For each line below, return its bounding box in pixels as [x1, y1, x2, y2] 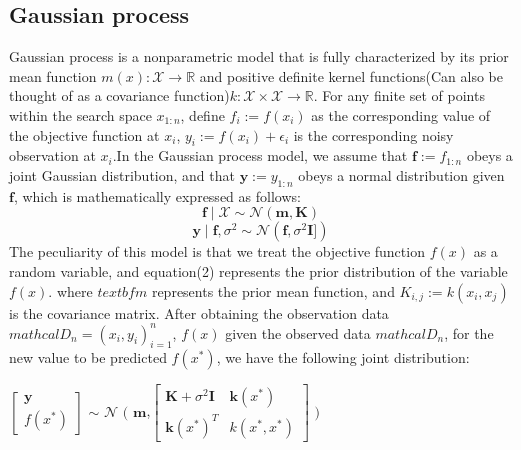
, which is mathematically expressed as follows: [13, 185, 301, 206]
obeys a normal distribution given [298, 164, 505, 185]
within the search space [9, 104, 152, 125]
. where [48, 280, 93, 301]
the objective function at [9, 124, 160, 145]
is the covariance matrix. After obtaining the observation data [9, 302, 389, 323]
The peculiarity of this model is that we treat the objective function [9, 241, 425, 262]
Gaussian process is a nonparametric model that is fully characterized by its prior [9, 46, 509, 67]
